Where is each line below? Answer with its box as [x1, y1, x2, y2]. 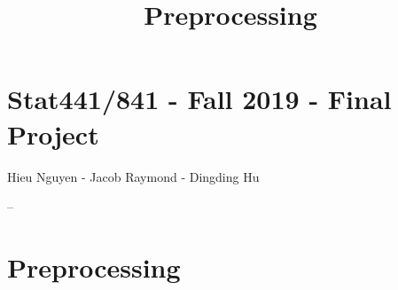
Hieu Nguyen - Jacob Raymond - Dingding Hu [7, 167, 260, 185]
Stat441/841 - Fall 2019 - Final [7, 81, 392, 117]
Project [7, 115, 99, 152]
